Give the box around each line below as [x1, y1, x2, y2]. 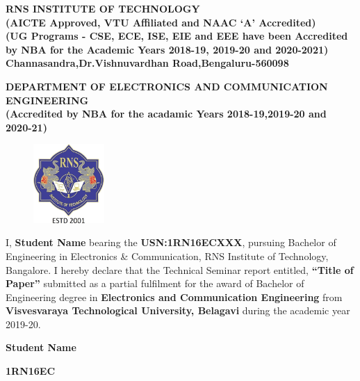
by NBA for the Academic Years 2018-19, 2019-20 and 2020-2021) [6, 42, 329, 56]
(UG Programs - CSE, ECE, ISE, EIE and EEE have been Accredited [6, 29, 348, 43]
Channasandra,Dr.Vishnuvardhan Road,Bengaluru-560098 [6, 56, 289, 70]
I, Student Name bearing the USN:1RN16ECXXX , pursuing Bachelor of [6, 235, 336, 250]
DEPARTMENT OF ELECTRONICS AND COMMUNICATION [6, 79, 328, 93]
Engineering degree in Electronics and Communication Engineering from [6, 289, 343, 304]
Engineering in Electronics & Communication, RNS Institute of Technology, [6, 248, 329, 263]
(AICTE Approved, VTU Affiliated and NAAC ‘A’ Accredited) [6, 15, 316, 29]
